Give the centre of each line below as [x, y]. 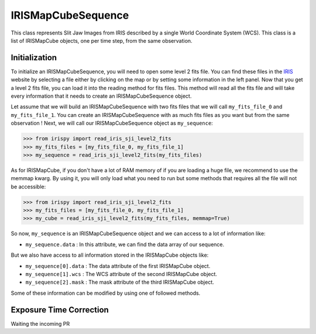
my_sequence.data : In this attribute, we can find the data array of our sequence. [125, 244]
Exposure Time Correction [60, 310]
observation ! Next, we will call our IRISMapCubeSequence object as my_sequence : [112, 123]
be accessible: [28, 187]
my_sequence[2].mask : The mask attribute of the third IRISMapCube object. [120, 282]
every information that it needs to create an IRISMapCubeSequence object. [101, 96]
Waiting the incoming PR [40, 323]
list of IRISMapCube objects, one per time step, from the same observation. [102, 40]
